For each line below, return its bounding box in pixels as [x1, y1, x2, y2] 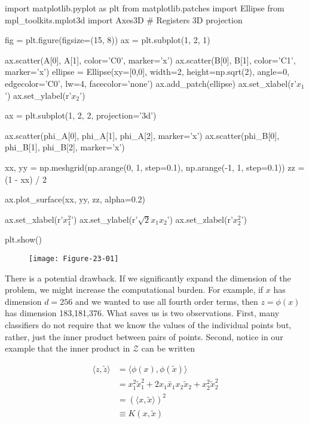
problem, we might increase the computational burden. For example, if [5, 283, 264, 296]
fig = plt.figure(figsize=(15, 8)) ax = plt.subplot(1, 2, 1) [5, 34, 210, 46]
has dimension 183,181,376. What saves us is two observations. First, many [5, 307, 280, 319]
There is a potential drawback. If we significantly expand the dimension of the [5, 271, 291, 284]
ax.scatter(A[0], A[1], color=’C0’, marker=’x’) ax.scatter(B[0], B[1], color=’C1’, [5, 53, 296, 66]
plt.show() [5, 233, 42, 246]
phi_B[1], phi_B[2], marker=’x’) [5, 141, 125, 153]
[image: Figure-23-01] [29, 254, 119, 263]
